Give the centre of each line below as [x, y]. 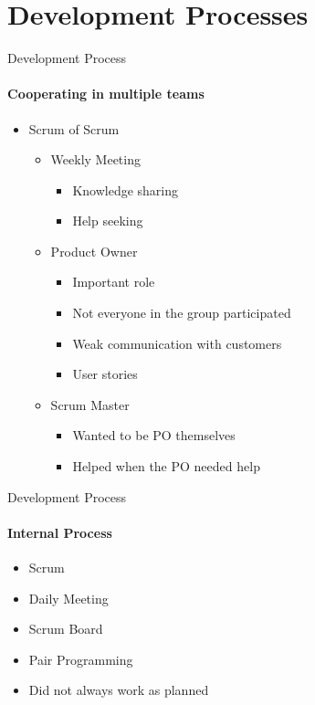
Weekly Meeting [95, 159]
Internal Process [60, 532]
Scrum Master [90, 404]
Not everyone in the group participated [182, 313]
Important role [114, 282]
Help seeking [108, 221]
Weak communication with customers [177, 343]
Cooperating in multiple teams [106, 94]
